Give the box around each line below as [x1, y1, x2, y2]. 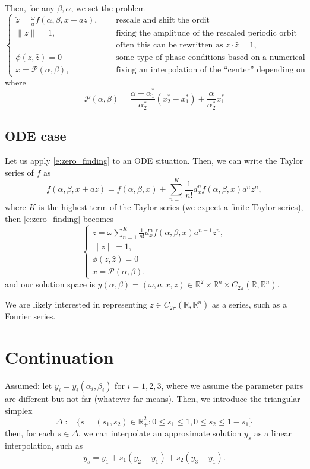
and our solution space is [5, 278, 95, 290]
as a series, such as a [211, 298, 287, 310]
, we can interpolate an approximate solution [78, 427, 242, 439]
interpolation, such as [5, 439, 83, 452]
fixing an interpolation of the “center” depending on [116, 65, 305, 74]
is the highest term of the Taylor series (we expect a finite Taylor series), [39, 201, 303, 213]
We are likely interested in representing [5, 298, 147, 310]
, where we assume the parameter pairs [161, 379, 303, 392]
